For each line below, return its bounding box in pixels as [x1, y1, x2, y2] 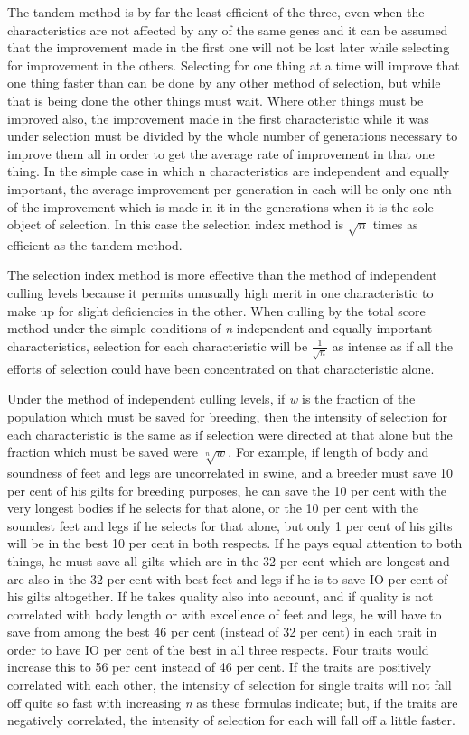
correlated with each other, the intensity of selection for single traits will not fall [7, 675, 452, 694]
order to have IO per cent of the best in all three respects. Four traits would [7, 639, 429, 658]
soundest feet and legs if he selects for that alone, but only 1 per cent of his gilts [7, 516, 453, 535]
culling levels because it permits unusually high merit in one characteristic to [7, 284, 434, 302]
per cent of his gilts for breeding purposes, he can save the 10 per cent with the [7, 480, 446, 499]
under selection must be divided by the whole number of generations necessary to [7, 126, 458, 145]
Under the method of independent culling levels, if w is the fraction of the [7, 389, 416, 408]
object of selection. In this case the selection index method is [7, 215, 344, 234]
